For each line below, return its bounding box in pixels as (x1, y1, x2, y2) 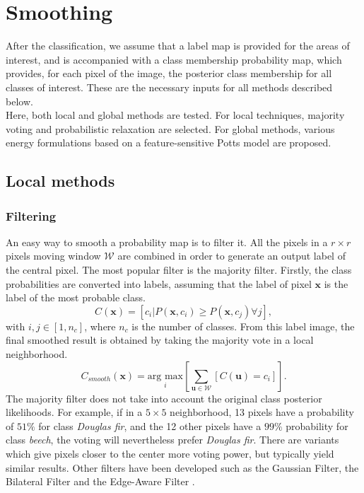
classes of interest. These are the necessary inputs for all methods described (6, 79, 333, 94)
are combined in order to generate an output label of (117, 248, 346, 263)
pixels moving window (6, 248, 101, 263)
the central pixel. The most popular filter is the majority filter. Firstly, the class (6, 262, 352, 277)
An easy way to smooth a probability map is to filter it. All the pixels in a (6, 234, 328, 249)
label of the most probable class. (6, 290, 146, 305)
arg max (147, 371, 183, 381)
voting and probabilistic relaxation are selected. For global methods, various (6, 121, 335, 136)
